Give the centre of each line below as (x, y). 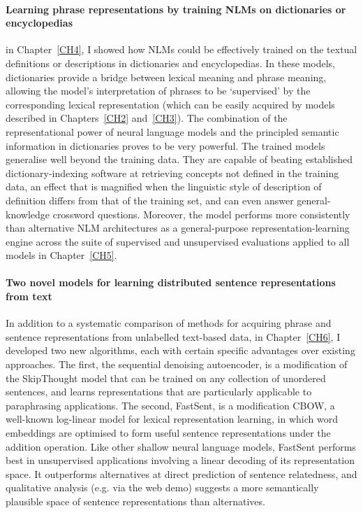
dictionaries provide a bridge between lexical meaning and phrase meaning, (166, 77)
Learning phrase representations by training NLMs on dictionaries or (176, 9)
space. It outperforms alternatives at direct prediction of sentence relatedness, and (181, 473)
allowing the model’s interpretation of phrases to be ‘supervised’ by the (158, 91)
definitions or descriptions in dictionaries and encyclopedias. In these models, (171, 63)
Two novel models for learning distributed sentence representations (171, 282)
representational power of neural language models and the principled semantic (172, 131)
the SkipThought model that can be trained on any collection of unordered (166, 378)
